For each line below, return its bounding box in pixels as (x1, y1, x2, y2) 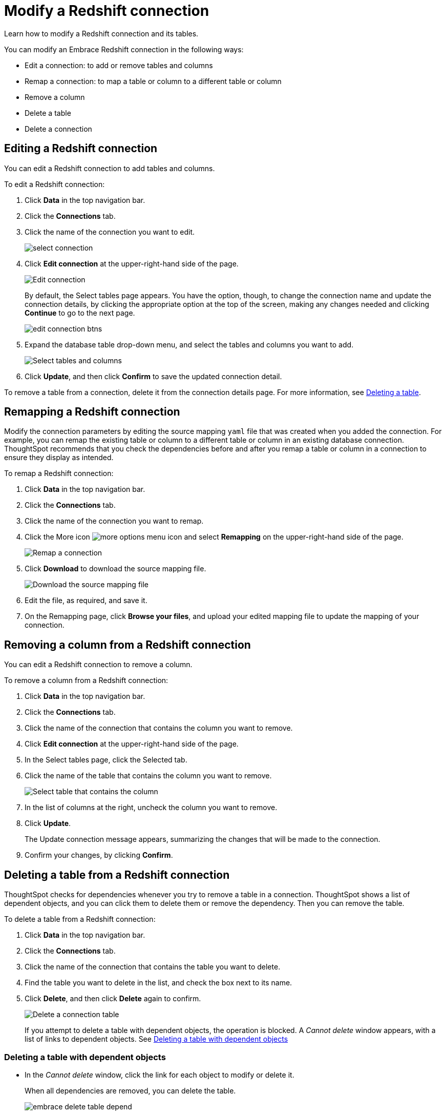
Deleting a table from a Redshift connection (4, 868, 230, 881)
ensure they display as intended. (4, 453, 114, 462)
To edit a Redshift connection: (4, 179, 105, 189)
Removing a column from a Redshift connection (4, 638, 251, 651)
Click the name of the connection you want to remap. (25, 517, 204, 526)
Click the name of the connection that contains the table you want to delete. (25, 962, 281, 972)
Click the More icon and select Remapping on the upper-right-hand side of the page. (25, 532, 403, 542)
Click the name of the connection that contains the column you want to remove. (25, 724, 293, 733)
